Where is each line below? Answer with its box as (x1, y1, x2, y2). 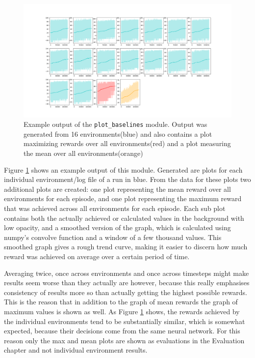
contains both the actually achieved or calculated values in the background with (4, 212, 244, 223)
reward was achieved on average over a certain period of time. (4, 251, 190, 261)
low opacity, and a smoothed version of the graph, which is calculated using (4, 222, 231, 233)
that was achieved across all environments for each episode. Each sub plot (4, 203, 226, 213)
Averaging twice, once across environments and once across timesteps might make (4, 268, 249, 278)
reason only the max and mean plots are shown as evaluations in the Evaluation (4, 335, 245, 345)
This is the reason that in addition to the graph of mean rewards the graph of (4, 297, 238, 307)
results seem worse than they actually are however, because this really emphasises (4, 277, 250, 288)
